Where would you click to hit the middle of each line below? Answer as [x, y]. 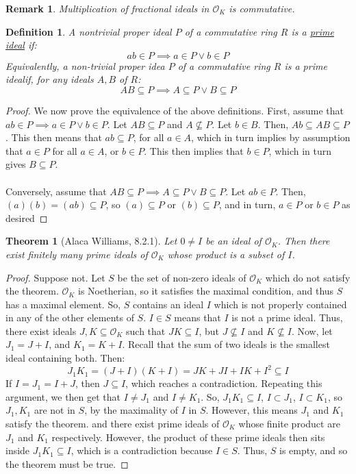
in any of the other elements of [70, 317]
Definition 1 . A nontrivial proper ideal [89, 31]
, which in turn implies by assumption [271, 137]
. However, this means [252, 410]
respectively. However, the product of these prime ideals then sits [188, 437]
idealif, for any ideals [50, 79]
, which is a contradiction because [142, 450]
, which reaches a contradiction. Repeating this [224, 383]
